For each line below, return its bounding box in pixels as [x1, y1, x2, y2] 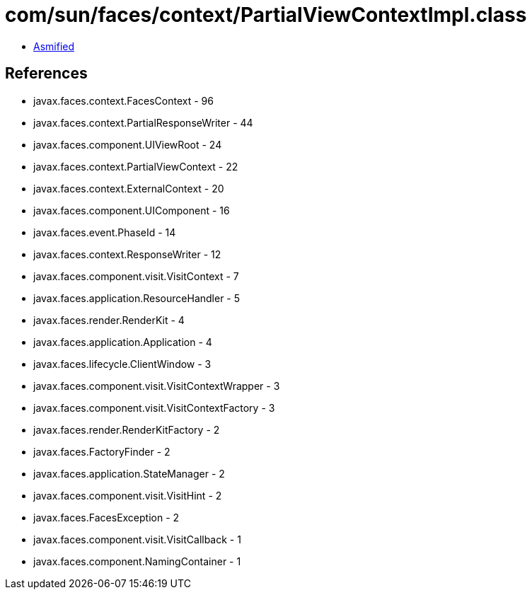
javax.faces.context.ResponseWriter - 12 [33, 248, 221, 260]
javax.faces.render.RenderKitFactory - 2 [33, 423, 220, 436]
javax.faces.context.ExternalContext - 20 [33, 182, 224, 195]
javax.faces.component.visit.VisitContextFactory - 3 [33, 401, 275, 414]
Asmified [33, 40, 75, 52]
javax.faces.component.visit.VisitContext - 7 [33, 270, 239, 282]
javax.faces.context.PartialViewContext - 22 [33, 160, 238, 173]
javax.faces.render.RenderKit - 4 [33, 313, 185, 326]
